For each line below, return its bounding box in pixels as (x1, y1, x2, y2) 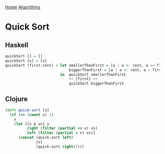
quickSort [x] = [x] (5, 58, 48, 63)
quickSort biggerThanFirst (68, 81, 124, 86)
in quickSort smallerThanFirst (59, 72, 126, 77)
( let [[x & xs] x (14, 121, 50, 127)
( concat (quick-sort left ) (18, 135, 74, 140)
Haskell (5, 41, 28, 49)
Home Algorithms (5, 4, 41, 10)
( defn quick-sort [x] (5, 107, 50, 112)
